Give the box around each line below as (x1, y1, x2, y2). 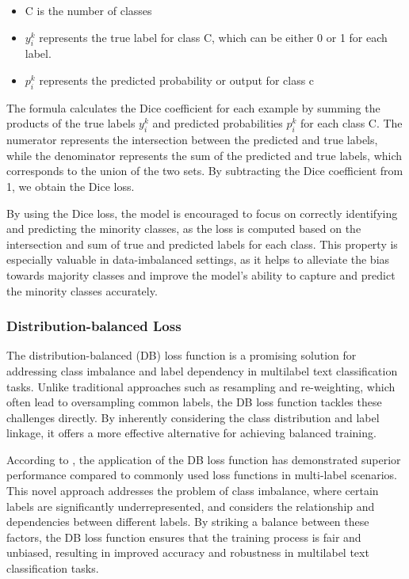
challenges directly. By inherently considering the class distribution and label (6, 409, 380, 425)
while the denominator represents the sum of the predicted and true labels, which (6, 147, 403, 163)
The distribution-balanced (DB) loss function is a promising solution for (6, 347, 357, 364)
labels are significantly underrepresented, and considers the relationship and (6, 497, 375, 514)
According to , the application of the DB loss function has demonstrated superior (6, 451, 401, 467)
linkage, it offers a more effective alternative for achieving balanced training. (6, 425, 377, 441)
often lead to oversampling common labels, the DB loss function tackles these (6, 394, 382, 410)
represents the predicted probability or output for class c (39, 71, 315, 88)
